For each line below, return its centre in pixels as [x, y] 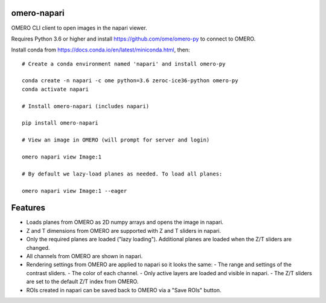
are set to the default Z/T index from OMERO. [82, 282]
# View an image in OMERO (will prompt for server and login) [116, 140]
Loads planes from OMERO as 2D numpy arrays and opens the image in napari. [125, 222]
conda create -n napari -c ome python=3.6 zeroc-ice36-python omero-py [130, 81]
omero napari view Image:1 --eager [75, 191]
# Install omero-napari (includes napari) [86, 106]
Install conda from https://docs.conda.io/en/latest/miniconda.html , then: [101, 50]
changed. [38, 247]
